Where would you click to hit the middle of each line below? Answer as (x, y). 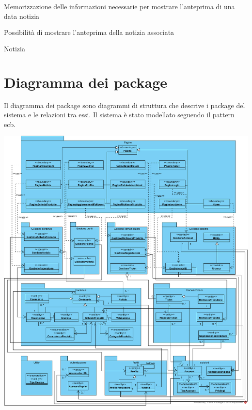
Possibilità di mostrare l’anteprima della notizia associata (89, 32)
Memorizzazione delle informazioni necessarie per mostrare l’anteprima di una (119, 6)
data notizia (22, 16)
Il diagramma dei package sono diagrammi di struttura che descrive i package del (125, 105)
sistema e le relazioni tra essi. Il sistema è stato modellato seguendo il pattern (119, 115)
